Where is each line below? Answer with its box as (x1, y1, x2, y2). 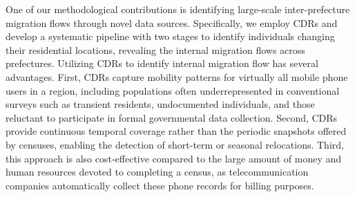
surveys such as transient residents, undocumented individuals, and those (6, 97, 315, 111)
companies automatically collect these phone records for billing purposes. (6, 178, 314, 192)
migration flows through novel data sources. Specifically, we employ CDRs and (6, 15, 338, 30)
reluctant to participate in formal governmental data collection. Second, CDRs (6, 110, 338, 124)
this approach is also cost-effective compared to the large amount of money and (6, 151, 342, 165)
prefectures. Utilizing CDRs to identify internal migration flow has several (6, 56, 318, 71)
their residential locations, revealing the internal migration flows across (6, 42, 305, 57)
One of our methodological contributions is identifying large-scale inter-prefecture (6, 2, 350, 16)
